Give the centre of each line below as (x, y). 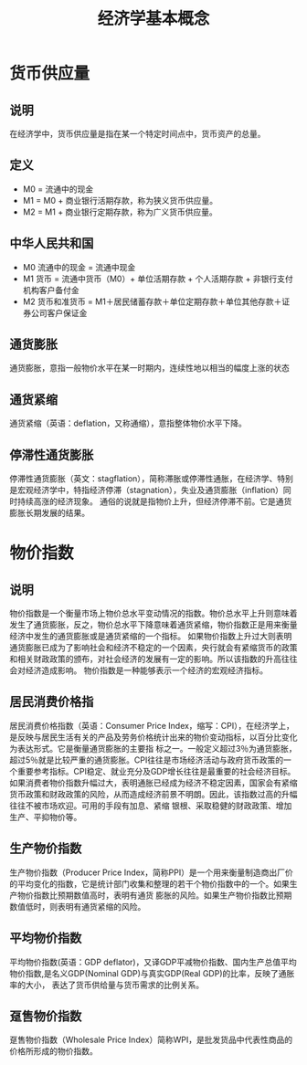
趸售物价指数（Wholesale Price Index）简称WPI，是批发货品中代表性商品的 (151, 1040)
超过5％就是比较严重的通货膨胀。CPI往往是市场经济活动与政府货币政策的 (147, 760)
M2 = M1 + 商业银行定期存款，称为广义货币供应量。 (120, 212)
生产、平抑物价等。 (46, 817)
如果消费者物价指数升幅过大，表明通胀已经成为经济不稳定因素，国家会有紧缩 (153, 783)
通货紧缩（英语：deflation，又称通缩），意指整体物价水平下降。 (128, 423)
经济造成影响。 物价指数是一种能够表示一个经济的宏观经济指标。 (146, 670)
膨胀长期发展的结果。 (49, 513)
